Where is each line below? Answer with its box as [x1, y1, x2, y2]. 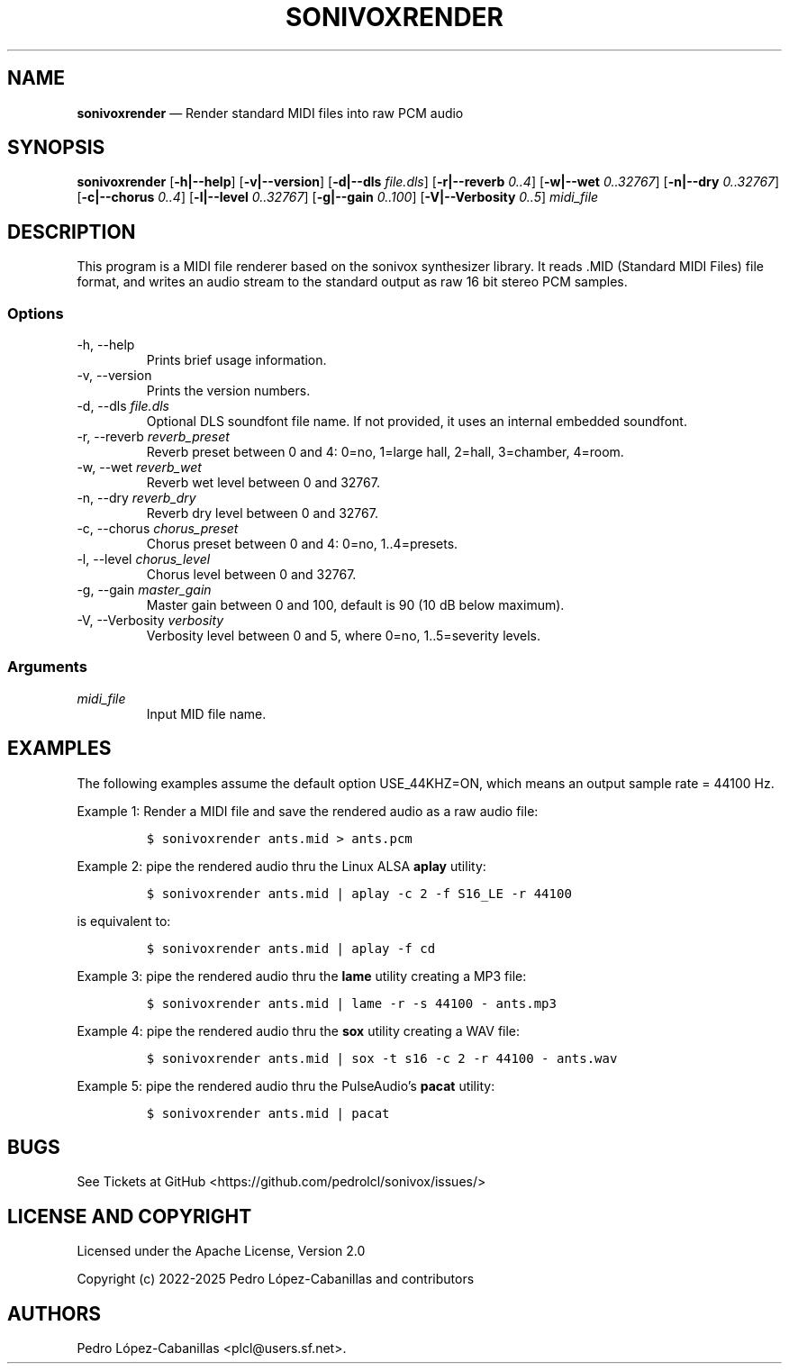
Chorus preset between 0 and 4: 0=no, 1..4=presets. [146, 536, 458, 552]
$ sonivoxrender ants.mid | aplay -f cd [146, 940, 436, 956]
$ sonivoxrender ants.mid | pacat [146, 1105, 390, 1121]
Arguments [7, 658, 87, 676]
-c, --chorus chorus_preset [77, 521, 239, 537]
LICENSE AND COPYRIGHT [7, 1204, 252, 1228]
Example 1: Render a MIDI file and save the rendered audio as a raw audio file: [77, 803, 539, 819]
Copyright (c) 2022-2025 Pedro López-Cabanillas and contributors [77, 1271, 475, 1287]
